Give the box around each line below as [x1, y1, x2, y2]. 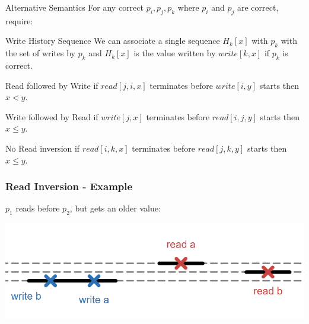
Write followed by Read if [5, 110, 98, 123]
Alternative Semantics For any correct [5, 1, 144, 13]
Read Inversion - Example [5, 179, 133, 194]
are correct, [237, 1, 279, 13]
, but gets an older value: [69, 202, 161, 214]
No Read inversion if [5, 142, 80, 154]
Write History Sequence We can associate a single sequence [5, 34, 220, 47]
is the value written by [133, 47, 216, 59]
